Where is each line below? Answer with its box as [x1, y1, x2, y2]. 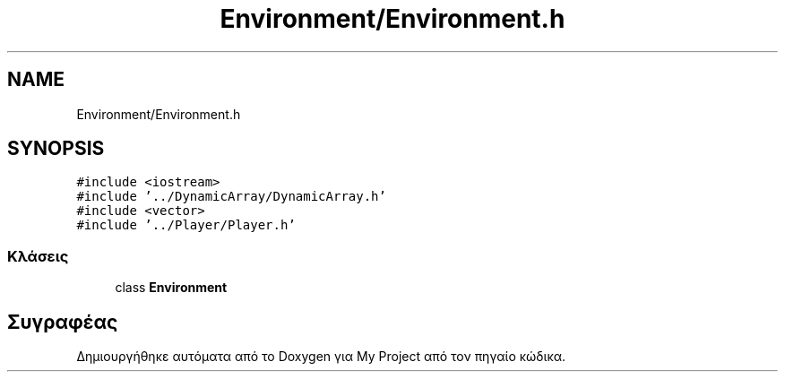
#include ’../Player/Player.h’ [76, 218, 296, 233]
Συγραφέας [7, 310, 118, 333]
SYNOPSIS [7, 137, 105, 160]
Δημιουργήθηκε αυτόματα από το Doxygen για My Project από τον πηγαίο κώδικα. [76, 349, 566, 365]
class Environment [115, 280, 228, 296]
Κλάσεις [7, 246, 69, 265]
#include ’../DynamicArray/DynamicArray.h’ [76, 189, 386, 204]
